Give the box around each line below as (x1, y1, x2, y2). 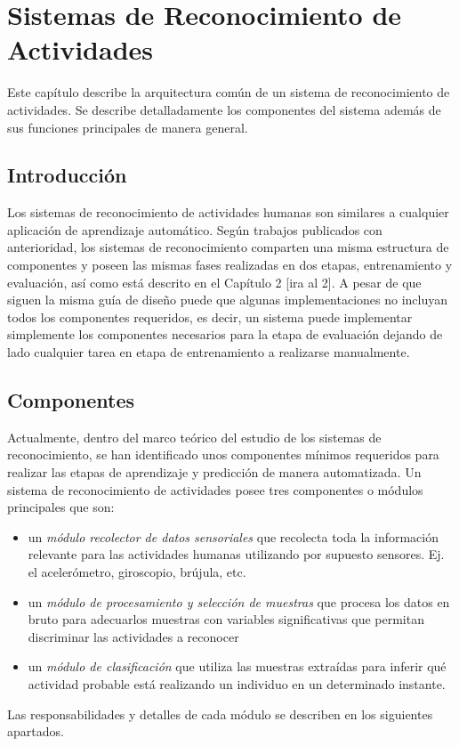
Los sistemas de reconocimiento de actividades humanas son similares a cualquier (7, 203, 449, 222)
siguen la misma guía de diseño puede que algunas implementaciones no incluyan (7, 290, 448, 309)
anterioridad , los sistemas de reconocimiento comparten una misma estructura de (7, 238, 449, 256)
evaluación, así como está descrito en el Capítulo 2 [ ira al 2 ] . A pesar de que (7, 272, 422, 291)
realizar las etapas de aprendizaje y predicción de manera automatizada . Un (7, 463, 422, 482)
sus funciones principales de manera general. (7, 118, 248, 136)
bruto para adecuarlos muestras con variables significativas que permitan (28, 610, 424, 628)
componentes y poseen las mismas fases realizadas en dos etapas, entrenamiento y (7, 255, 453, 274)
